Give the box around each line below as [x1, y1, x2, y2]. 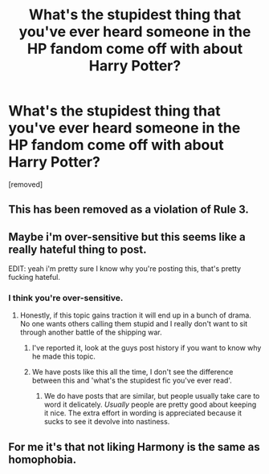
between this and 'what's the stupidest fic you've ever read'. [31, 375, 233, 386]
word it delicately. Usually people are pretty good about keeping [43, 399, 257, 410]
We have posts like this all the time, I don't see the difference [31, 367, 234, 377]
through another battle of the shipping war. [19, 327, 162, 338]
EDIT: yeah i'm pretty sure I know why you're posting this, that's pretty [8, 264, 242, 273]
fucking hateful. [8, 273, 60, 282]
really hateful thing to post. [8, 242, 147, 256]
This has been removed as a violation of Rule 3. [8, 203, 249, 217]
